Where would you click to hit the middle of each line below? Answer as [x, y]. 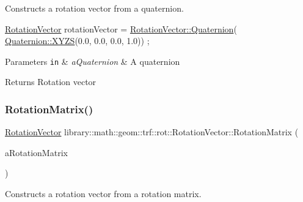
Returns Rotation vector [51, 82]
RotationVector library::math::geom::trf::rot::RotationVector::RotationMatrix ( [152, 132]
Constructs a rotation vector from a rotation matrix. [103, 194]
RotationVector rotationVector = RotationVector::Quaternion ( [121, 28]
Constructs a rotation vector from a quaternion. [94, 8]
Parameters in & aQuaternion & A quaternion [93, 61]
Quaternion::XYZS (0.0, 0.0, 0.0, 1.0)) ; [77, 41]
